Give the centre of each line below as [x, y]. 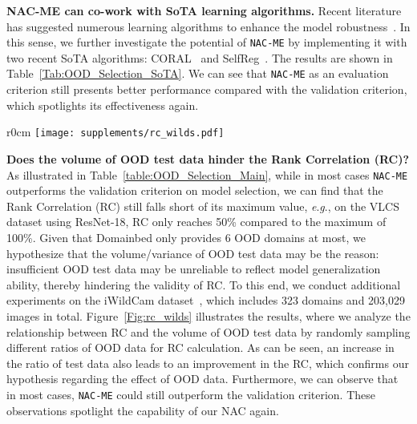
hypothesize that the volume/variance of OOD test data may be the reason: [193, 253]
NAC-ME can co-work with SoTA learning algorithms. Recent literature [204, 10]
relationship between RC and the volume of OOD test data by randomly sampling [208, 331]
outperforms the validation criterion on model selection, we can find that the [195, 190]
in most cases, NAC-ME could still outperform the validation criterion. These [191, 394]
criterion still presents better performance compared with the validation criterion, [207, 89]
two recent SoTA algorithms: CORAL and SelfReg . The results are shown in [200, 57]
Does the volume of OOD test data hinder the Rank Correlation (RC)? [208, 158]
